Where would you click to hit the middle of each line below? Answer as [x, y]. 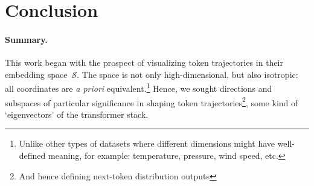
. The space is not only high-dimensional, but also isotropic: [187, 74]
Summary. [26, 39]
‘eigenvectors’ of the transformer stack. [77, 114]
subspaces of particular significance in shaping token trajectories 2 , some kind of [152, 101]
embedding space [36, 74]
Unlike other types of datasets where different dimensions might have [147, 143]
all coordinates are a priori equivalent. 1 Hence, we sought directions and [139, 88]
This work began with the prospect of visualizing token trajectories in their [144, 63]
